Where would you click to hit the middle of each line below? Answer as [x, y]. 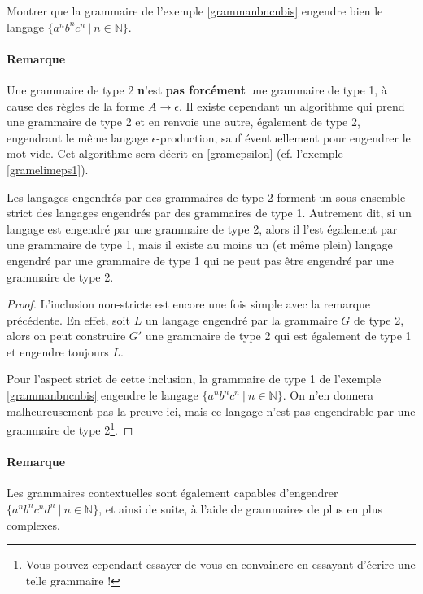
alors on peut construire [66, 336]
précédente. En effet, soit [68, 319]
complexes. [33, 524]
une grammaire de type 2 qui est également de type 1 [278, 336]
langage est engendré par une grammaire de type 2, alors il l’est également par [202, 228]
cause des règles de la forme [76, 105]
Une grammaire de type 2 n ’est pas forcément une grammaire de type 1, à [197, 89]
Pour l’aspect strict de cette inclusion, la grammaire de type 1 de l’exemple [194, 379]
